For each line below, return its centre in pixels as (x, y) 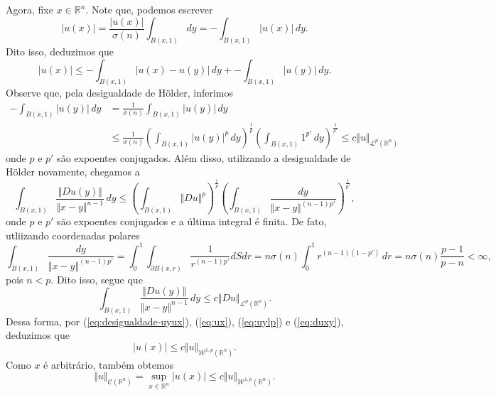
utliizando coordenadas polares (73, 235)
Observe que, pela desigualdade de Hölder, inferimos (120, 93)
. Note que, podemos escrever (149, 9)
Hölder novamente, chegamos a (73, 172)
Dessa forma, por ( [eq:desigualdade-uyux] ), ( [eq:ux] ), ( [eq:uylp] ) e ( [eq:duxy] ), (175, 321)
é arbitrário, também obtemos (109, 364)
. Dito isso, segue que (97, 279)
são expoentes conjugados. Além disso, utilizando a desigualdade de (204, 157)
